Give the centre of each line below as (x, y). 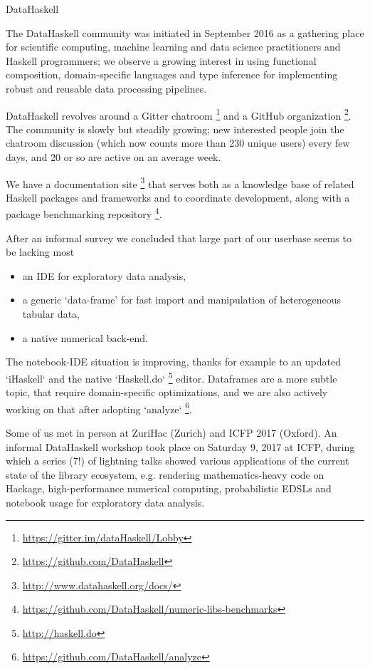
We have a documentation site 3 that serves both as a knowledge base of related (180, 182)
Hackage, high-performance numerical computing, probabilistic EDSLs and (169, 488)
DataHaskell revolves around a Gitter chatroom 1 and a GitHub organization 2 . (179, 114)
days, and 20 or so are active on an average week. (113, 157)
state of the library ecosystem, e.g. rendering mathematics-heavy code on (165, 474)
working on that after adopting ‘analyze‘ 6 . (99, 408)
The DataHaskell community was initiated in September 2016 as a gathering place (185, 32)
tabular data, (51, 314)
